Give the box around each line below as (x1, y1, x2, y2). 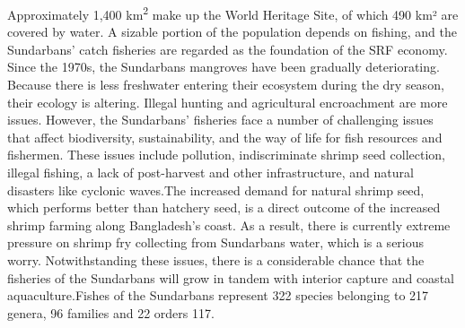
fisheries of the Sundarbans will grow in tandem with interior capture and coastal (7, 268, 454, 287)
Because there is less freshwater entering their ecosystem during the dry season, (7, 75, 444, 94)
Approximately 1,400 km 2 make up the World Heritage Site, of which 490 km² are (7, 3, 459, 23)
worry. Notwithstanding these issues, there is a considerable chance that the (7, 250, 425, 269)
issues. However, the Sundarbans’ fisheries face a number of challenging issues (7, 110, 434, 129)
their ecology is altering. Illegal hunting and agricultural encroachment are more (7, 92, 448, 111)
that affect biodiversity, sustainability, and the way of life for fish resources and (7, 127, 443, 146)
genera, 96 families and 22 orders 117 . (7, 303, 215, 322)
